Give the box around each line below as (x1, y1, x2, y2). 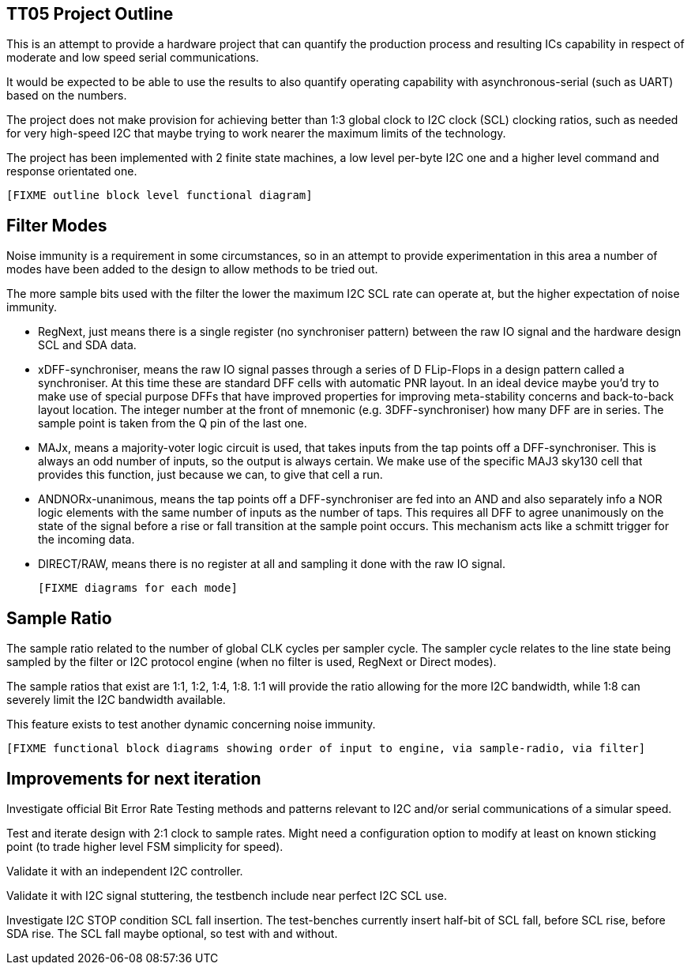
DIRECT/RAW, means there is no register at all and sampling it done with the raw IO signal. (38, 557, 506, 571)
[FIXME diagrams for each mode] (38, 581, 238, 595)
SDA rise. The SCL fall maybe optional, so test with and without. (6, 926, 338, 940)
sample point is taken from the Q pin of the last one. (38, 416, 307, 431)
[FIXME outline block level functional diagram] (6, 189, 313, 202)
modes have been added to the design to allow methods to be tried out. (6, 262, 378, 277)
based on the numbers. (6, 88, 127, 103)
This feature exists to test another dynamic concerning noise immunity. (6, 717, 376, 732)
